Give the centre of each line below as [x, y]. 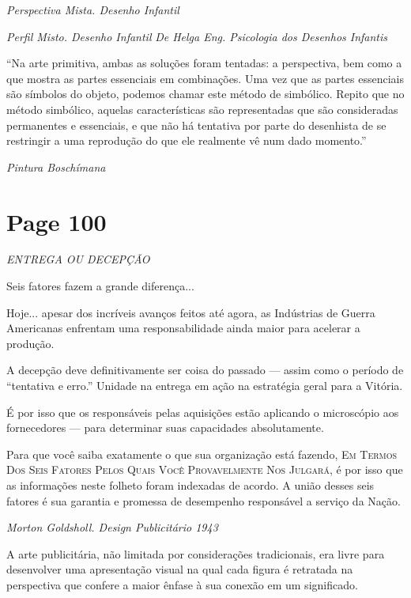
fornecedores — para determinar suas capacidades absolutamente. [165, 428]
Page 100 [57, 221]
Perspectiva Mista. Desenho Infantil [93, 9]
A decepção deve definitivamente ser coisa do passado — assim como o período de [205, 370]
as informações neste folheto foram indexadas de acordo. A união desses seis [190, 485]
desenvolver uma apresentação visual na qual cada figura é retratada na [180, 569]
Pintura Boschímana [56, 167]
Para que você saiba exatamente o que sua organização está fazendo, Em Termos [202, 454]
